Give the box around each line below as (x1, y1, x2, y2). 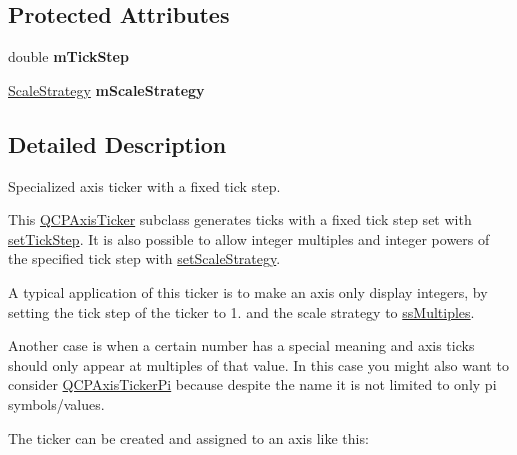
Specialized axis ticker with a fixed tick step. (8, 175, 281, 196)
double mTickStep (8, 46, 129, 67)
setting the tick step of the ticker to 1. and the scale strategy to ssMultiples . (8, 301, 475, 322)
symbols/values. (8, 393, 105, 414)
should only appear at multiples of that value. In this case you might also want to (8, 354, 509, 375)
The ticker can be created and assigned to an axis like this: (8, 427, 369, 448)
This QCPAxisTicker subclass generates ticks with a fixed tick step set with (8, 209, 472, 230)
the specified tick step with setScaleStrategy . (8, 248, 281, 269)
